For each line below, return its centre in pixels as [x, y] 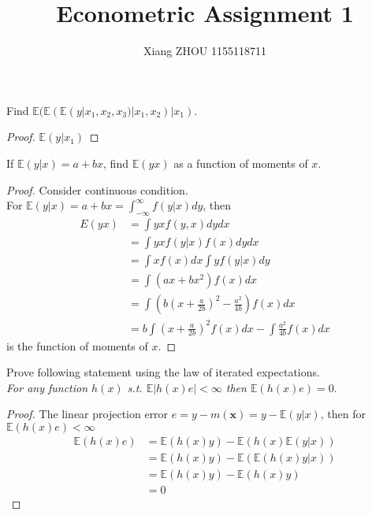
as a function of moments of [241, 163]
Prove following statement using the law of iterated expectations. [163, 372]
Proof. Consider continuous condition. [97, 189]
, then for [343, 414]
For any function [47, 387]
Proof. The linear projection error [87, 414]
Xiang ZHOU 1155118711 [205, 51]
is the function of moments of [77, 345]
